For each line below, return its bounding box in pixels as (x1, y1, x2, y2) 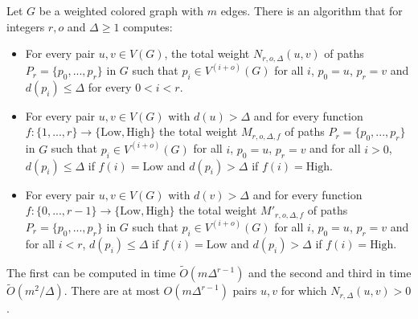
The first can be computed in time (6, 264, 176, 280)
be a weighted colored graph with (39, 2, 204, 18)
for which (281, 282, 327, 299)
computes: (123, 18, 173, 35)
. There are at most (64, 282, 160, 299)
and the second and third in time (248, 264, 412, 280)
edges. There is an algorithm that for (220, 2, 403, 18)
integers (6, 18, 45, 35)
